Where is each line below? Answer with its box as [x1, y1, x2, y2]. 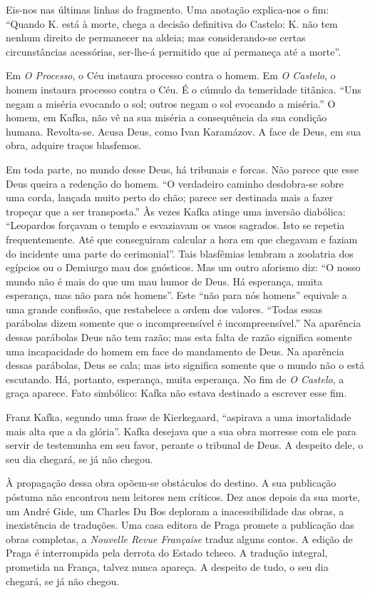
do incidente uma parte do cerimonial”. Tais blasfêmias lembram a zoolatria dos [6, 245, 354, 260]
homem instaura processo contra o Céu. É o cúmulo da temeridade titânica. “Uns [6, 81, 361, 96]
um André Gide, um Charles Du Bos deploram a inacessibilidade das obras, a [6, 503, 344, 518]
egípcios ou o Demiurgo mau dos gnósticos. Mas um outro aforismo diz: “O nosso [6, 260, 361, 275]
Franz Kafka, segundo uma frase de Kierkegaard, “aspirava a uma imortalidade [6, 410, 351, 425]
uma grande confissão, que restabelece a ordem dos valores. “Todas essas [6, 301, 323, 316]
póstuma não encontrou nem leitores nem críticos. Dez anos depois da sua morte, [6, 490, 360, 504]
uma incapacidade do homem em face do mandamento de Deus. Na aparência [6, 343, 344, 358]
